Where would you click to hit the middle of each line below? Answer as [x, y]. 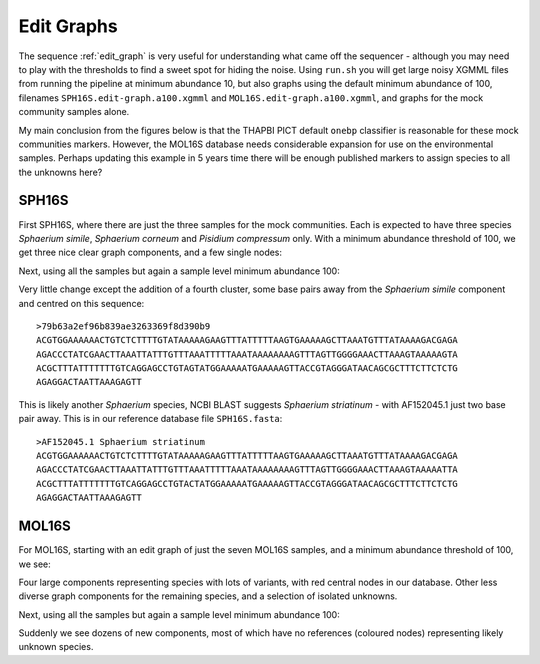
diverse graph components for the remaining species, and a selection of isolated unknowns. [208, 596]
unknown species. [56, 647]
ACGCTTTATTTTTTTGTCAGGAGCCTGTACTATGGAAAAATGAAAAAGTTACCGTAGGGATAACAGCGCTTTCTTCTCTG [247, 483]
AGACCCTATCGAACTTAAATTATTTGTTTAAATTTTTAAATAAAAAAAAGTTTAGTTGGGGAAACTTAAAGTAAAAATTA [247, 469]
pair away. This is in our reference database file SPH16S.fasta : [150, 419]
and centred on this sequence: [81, 303]
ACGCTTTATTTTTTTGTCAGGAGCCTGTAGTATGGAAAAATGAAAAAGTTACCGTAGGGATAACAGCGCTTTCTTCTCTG [247, 368]
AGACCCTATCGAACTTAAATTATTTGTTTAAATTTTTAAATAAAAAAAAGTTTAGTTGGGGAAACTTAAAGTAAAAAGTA [247, 354]
